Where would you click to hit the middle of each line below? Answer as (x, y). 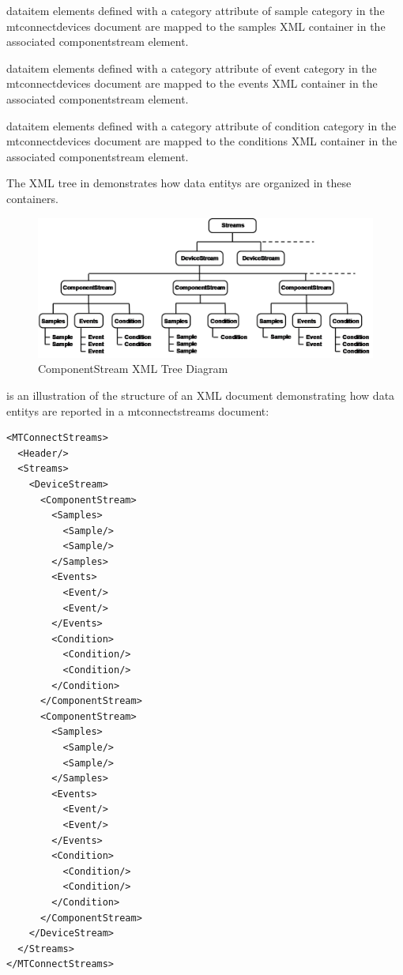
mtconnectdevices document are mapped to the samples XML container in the (196, 26)
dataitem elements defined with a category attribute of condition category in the (201, 125)
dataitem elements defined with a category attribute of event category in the (192, 68)
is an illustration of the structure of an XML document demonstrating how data (201, 395)
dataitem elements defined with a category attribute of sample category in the (196, 10)
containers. (32, 198)
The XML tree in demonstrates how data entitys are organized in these (179, 183)
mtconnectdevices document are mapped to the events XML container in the (192, 83)
